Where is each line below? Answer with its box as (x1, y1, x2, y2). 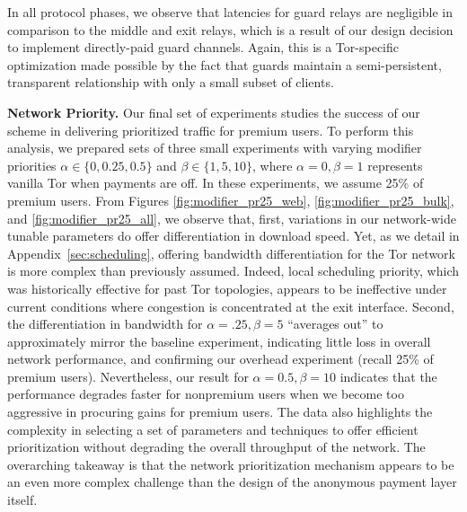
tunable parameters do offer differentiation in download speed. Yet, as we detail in (7, 226, 460, 245)
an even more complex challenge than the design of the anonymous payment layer (7, 472, 457, 491)
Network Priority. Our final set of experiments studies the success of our (7, 102, 420, 121)
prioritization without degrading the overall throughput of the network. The (7, 437, 426, 456)
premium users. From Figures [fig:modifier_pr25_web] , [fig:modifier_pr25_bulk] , (7, 190, 454, 209)
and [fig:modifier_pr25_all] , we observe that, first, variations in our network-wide (7, 208, 456, 227)
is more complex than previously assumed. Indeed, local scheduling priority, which (7, 261, 460, 280)
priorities (7, 155, 57, 174)
